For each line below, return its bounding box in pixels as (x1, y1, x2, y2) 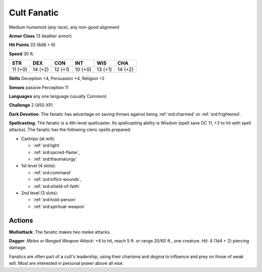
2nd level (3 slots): (21, 190, 58, 196)
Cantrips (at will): (21, 136, 55, 142)
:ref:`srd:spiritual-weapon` (33, 204, 86, 209)
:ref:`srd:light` (33, 143, 61, 148)
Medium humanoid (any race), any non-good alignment (9, 24, 120, 30)
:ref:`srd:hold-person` (33, 197, 77, 203)
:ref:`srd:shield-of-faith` (33, 183, 81, 189)
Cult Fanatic (9, 7, 59, 18)
